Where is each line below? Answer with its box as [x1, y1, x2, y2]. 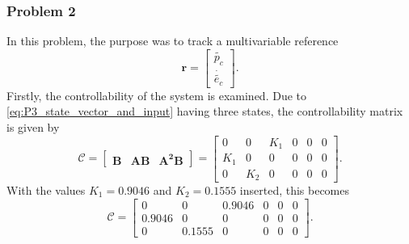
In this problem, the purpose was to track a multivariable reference [6, 32, 339, 49]
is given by [6, 118, 60, 135]
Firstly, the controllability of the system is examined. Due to [6, 86, 306, 103]
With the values [6, 182, 86, 199]
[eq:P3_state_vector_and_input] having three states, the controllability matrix [6, 103, 403, 120]
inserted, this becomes [239, 182, 350, 199]
